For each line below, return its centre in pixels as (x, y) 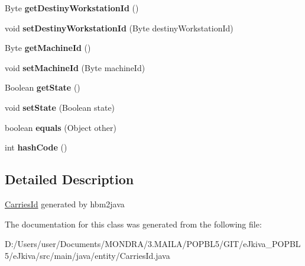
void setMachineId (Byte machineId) (75, 67)
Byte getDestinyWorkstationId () (72, 8)
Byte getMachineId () (48, 48)
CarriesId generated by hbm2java (65, 203)
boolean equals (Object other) (61, 127)
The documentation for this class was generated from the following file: (133, 224)
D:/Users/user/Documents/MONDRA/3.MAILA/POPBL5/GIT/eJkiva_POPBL (153, 244)
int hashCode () (36, 147)
